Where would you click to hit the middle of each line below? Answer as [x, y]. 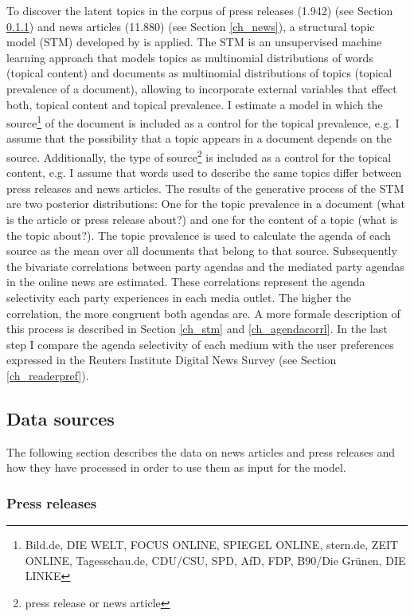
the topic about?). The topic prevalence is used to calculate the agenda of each [199, 235]
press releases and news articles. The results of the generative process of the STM [205, 188]
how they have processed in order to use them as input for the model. [176, 467]
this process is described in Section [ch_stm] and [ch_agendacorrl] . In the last [197, 329]
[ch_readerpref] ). [48, 375]
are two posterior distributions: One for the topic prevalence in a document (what [206, 204]
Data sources [61, 418]
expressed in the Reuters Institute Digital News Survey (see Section [172, 360]
